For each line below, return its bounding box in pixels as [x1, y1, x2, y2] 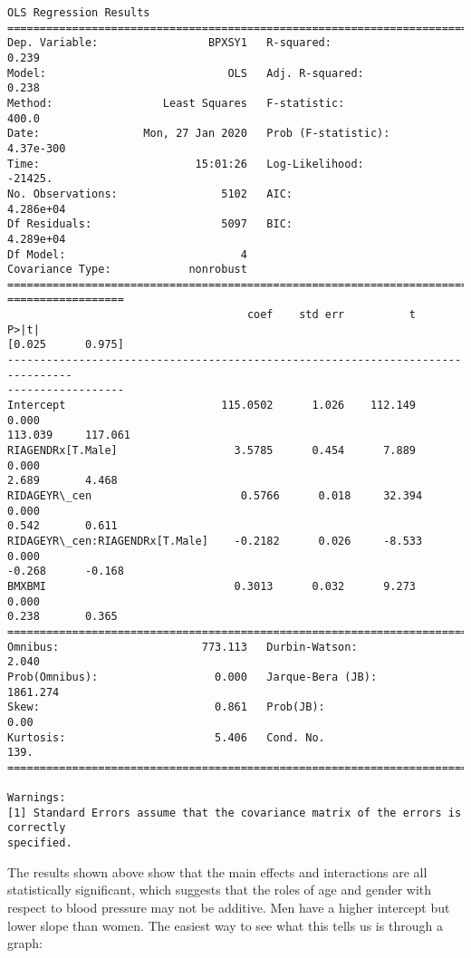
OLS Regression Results [7, 6, 150, 19]
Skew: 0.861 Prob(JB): [7, 701, 325, 714]
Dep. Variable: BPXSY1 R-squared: [7, 36, 332, 50]
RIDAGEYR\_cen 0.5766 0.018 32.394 [7, 489, 423, 502]
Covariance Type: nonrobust [7, 263, 247, 276]
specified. [7, 837, 72, 850]
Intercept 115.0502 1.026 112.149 [7, 399, 417, 412]
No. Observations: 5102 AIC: [7, 187, 293, 200]
